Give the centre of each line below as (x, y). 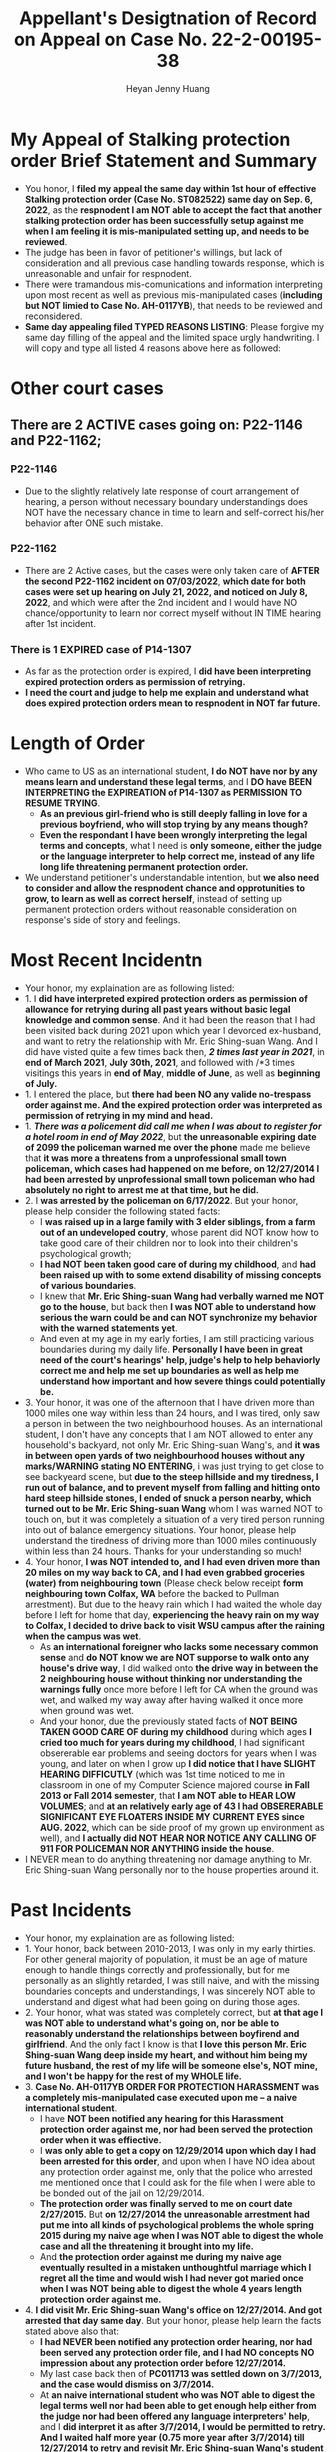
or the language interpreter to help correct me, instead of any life (177, 856)
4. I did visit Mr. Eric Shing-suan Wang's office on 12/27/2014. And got (173, 2309)
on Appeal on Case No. (110, 39)
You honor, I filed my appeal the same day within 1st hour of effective (170, 188)
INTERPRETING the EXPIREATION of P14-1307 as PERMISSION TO (163, 793)
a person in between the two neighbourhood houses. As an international (173, 1424)
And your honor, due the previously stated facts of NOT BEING (168, 1721)
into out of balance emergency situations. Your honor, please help (160, 1530)
